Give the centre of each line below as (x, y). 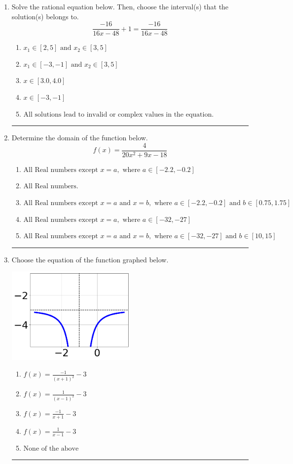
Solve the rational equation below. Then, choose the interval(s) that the (120, 6)
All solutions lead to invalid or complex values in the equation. (119, 114)
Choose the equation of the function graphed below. (90, 259)
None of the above (51, 448)
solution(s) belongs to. (45, 16)
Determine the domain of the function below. (80, 138)
